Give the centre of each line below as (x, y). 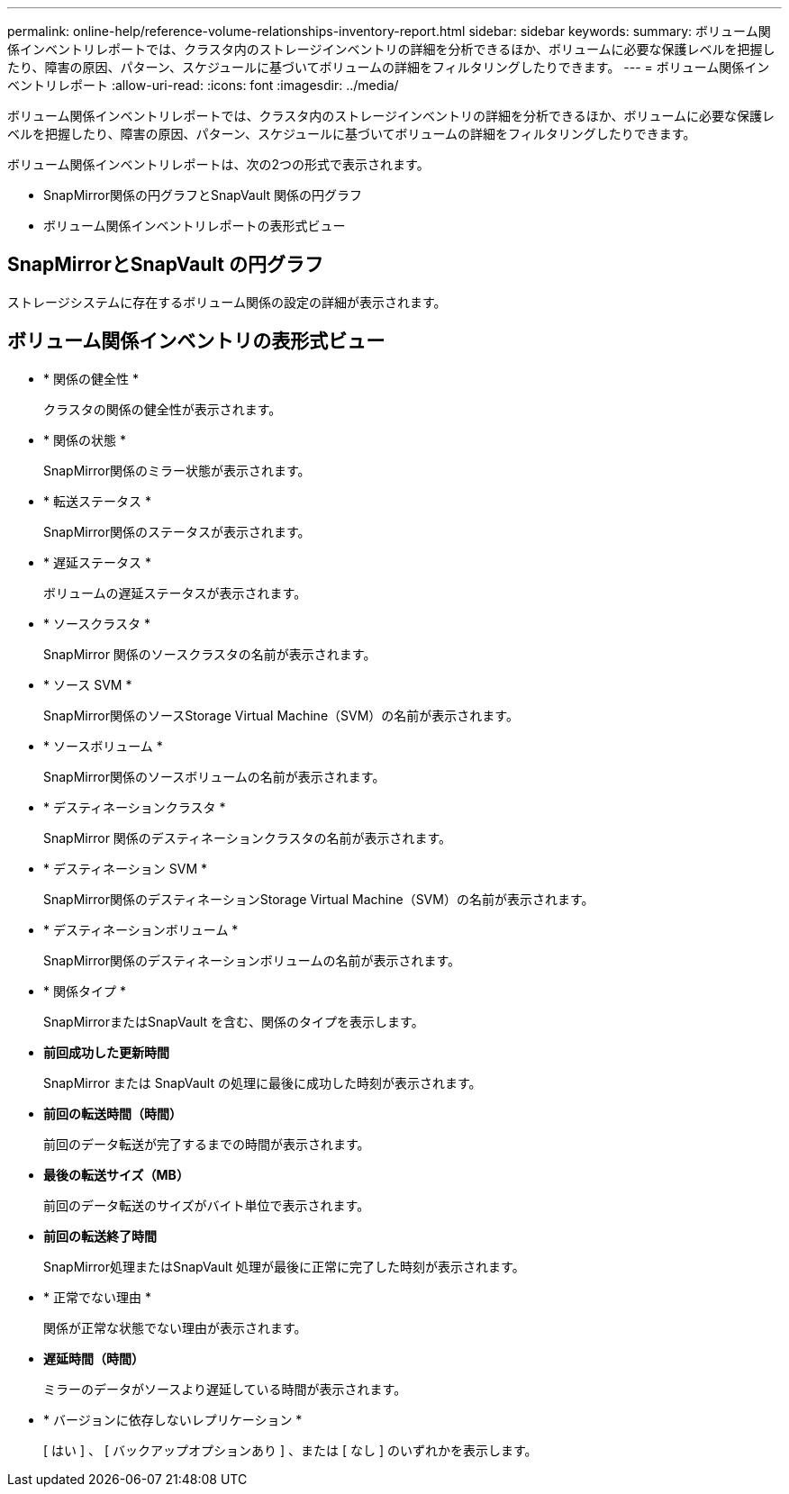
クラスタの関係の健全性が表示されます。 (163, 409)
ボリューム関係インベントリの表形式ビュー (196, 341)
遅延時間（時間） (94, 1358)
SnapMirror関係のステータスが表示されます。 (177, 531)
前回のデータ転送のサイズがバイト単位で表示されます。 (207, 1205)
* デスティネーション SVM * (126, 868)
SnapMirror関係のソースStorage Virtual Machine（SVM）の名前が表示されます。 (281, 715)
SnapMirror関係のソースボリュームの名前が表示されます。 (214, 776)
